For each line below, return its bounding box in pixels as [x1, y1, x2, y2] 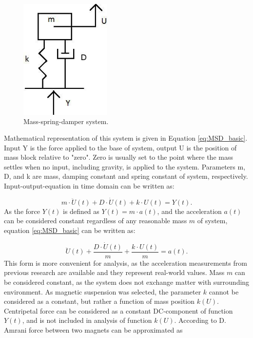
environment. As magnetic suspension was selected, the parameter [4, 286, 201, 296]
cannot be [209, 286, 239, 296]
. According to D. [174, 315, 226, 325]
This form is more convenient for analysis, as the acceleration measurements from [4, 257, 247, 268]
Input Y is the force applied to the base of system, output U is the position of [4, 142, 237, 152]
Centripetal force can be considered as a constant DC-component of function [4, 305, 233, 316]
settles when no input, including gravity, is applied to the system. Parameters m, [4, 161, 246, 171]
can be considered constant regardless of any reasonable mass [4, 215, 187, 226]
